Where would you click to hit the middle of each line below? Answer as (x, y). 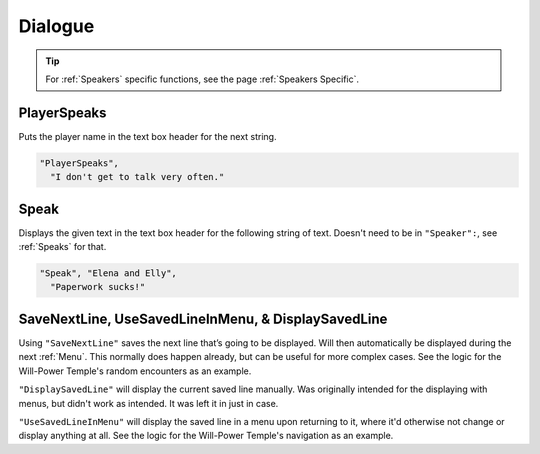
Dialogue (56, 26)
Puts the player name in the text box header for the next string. (147, 136)
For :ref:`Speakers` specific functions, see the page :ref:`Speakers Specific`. (202, 79)
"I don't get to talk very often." (137, 177)
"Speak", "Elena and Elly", (108, 273)
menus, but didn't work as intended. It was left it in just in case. (148, 403)
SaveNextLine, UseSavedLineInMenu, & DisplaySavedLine (203, 318)
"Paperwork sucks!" (98, 287)
